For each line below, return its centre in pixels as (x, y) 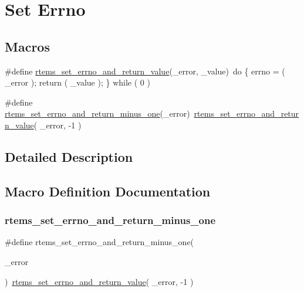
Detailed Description (69, 156)
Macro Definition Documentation (108, 191)
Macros (27, 46)
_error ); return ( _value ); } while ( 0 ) (77, 82)
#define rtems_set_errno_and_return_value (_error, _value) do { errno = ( (145, 71)
